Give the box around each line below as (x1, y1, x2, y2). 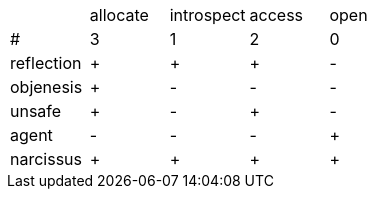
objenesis (10, 77, 83, 97)
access (249, 5, 304, 25)
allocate (89, 5, 149, 25)
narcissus (10, 149, 83, 169)
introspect (169, 5, 246, 25)
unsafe (10, 101, 62, 121)
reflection (10, 53, 82, 73)
